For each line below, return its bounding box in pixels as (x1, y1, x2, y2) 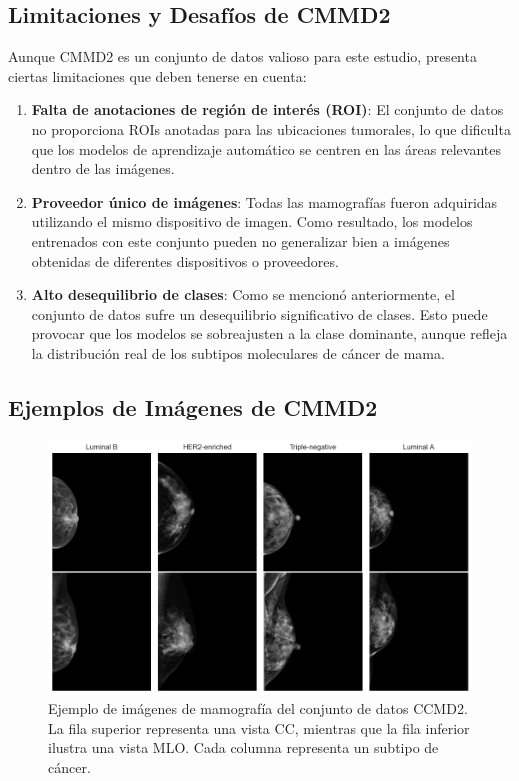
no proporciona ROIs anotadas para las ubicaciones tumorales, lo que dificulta (31, 118, 511, 139)
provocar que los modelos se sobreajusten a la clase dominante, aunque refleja (31, 323, 508, 344)
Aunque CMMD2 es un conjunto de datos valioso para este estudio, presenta (8, 46, 477, 67)
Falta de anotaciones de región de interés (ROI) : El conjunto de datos (31, 99, 504, 120)
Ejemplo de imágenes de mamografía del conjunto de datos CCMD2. (48, 698, 468, 719)
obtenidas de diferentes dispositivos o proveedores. (31, 250, 339, 271)
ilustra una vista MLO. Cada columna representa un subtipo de (48, 737, 439, 758)
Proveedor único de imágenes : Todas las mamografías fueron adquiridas (31, 191, 498, 212)
